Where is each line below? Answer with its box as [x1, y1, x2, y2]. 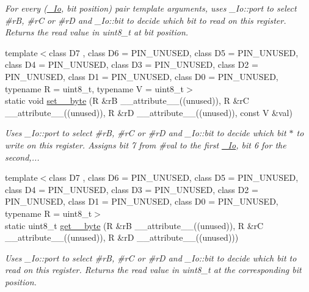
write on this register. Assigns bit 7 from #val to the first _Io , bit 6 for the [5, 138, 286, 151]
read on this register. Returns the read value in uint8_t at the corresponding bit [5, 263, 302, 276]
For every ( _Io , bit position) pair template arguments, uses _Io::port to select [5, 2, 297, 14]
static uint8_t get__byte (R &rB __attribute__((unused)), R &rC [5, 219, 264, 232]
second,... [5, 150, 40, 163]
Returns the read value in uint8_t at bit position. [5, 26, 189, 38]
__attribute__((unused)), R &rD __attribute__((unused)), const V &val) [5, 106, 293, 119]
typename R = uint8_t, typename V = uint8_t [5, 82, 184, 95]
